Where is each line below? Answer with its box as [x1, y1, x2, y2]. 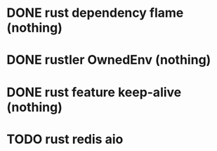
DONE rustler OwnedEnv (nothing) [6, 52, 211, 68]
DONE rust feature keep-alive [6, 84, 182, 100]
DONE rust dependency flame [6, 5, 184, 21]
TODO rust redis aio [6, 131, 124, 147]
